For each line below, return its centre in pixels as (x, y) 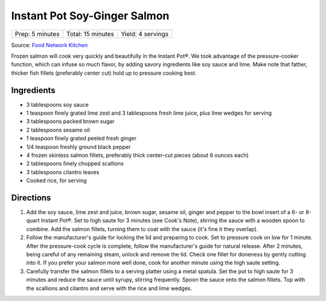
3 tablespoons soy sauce (57, 104)
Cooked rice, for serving (56, 180)
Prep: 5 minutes (37, 34)
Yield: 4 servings (145, 34)
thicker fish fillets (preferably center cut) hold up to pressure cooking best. (104, 73)
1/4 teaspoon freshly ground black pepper (78, 147)
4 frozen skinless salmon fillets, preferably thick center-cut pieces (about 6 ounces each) (137, 155)
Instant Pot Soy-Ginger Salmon (90, 16)
